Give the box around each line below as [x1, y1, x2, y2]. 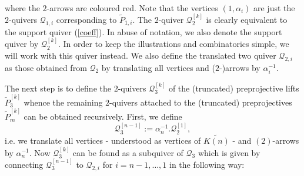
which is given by [198, 146, 260, 158]
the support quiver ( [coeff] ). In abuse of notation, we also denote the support [5, 25, 282, 38]
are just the [253, 1, 295, 13]
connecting [5, 158, 44, 170]
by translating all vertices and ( [101, 61, 215, 73]
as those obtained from [5, 61, 87, 73]
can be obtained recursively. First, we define [24, 110, 182, 123]
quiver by [5, 38, 39, 50]
